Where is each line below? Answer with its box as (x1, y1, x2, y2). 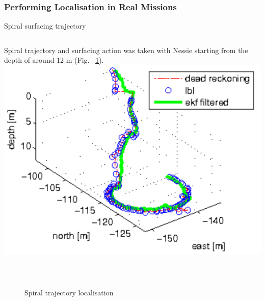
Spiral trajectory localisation (24, 287, 114, 298)
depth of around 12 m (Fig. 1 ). (4, 55, 104, 65)
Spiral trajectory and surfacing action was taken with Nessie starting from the (4, 44, 248, 55)
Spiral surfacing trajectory (4, 20, 86, 31)
